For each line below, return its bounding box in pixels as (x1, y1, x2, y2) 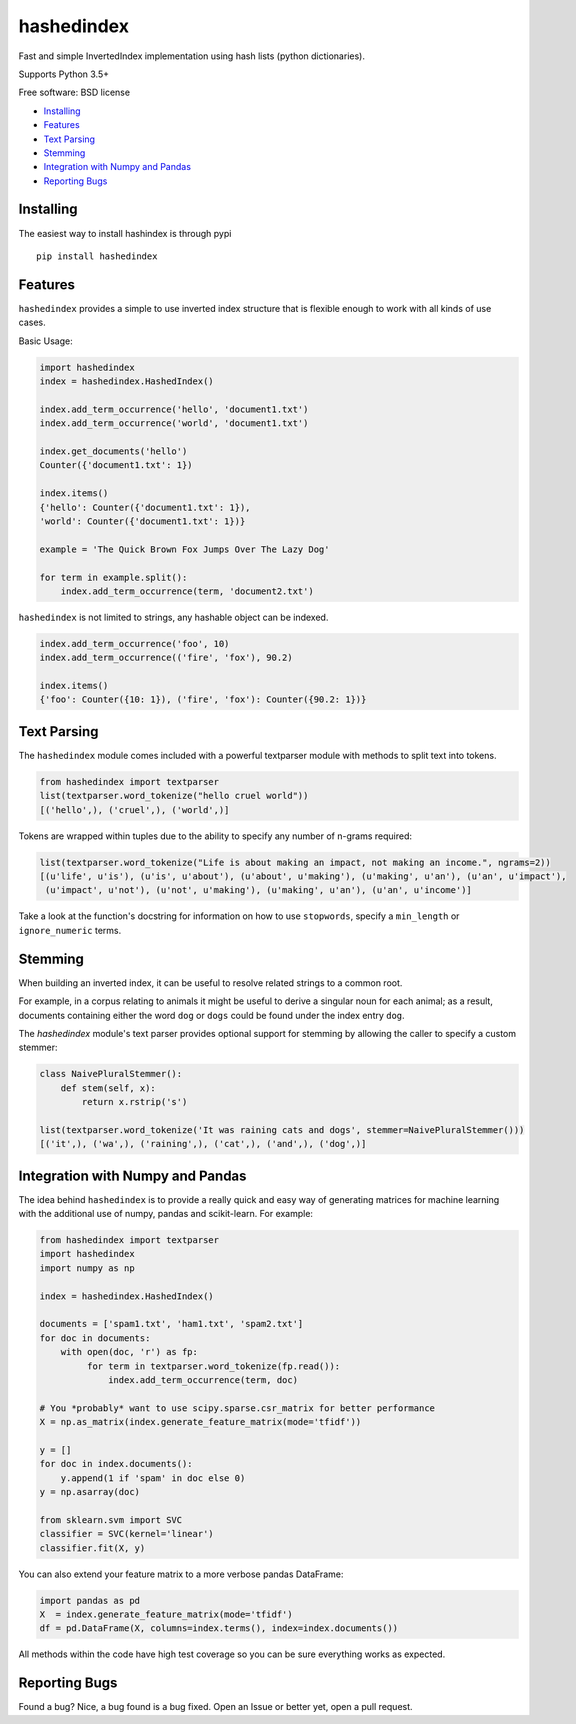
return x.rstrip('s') (81, 1096, 188, 1108)
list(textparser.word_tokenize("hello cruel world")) (39, 790, 309, 802)
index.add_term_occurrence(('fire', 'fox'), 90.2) (39, 652, 294, 664)
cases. (18, 316, 46, 329)
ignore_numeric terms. (18, 924, 122, 936)
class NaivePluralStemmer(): (39, 1068, 183, 1080)
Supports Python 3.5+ (18, 68, 110, 80)
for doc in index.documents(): (39, 1458, 194, 1470)
